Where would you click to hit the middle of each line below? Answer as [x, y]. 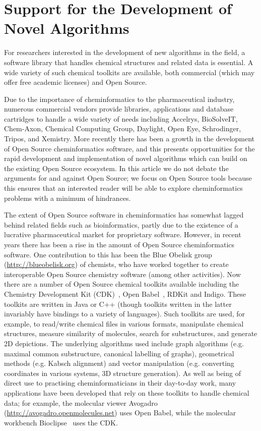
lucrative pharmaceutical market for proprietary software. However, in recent [123, 234]
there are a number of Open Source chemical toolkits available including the [122, 284]
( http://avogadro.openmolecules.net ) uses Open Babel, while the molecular [120, 413]
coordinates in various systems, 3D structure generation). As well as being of [122, 373]
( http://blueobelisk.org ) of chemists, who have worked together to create [116, 264]
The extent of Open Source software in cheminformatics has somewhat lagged [124, 215]
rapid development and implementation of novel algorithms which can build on [126, 158]
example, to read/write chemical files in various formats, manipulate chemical [124, 323]
